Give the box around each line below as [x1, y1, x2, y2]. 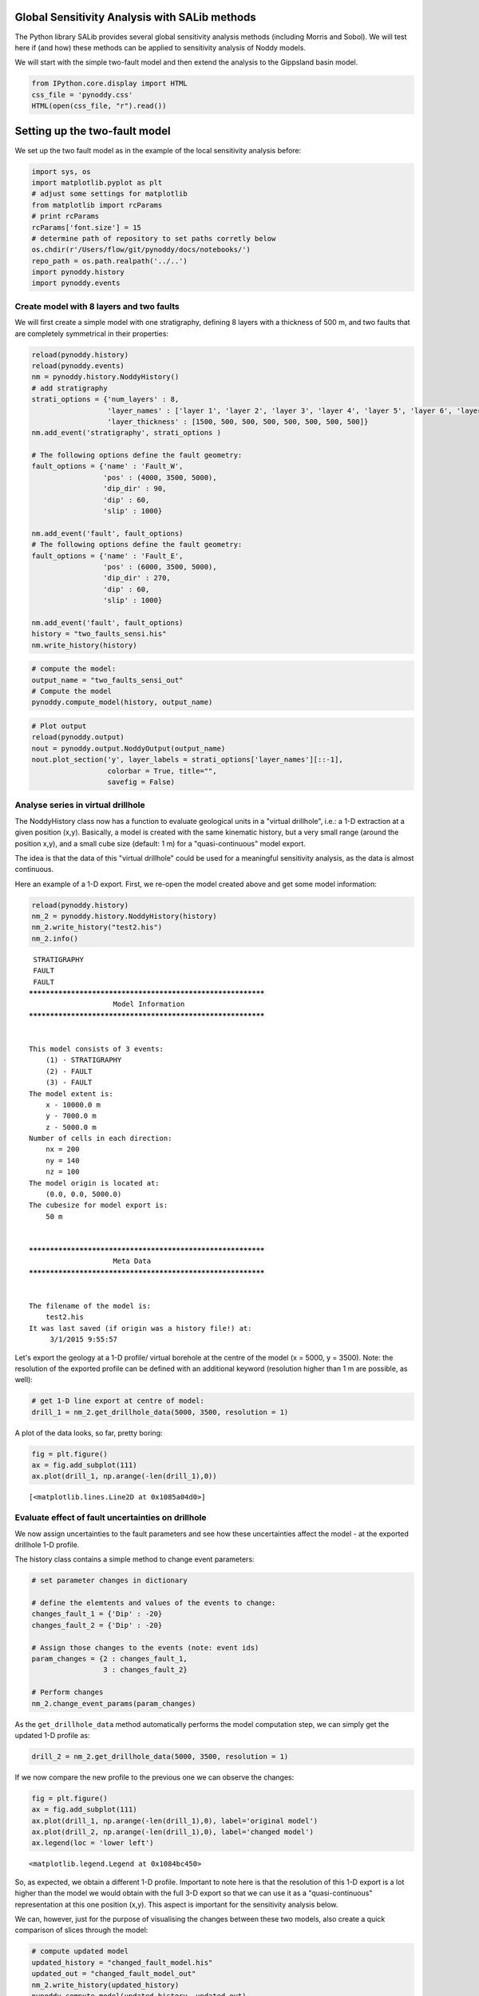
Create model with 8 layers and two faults [14, 300, 180, 311]
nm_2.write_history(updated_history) [31, 1980, 180, 1990]
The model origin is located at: [29, 1178, 160, 1187]
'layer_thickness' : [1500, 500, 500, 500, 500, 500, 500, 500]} [107, 417, 369, 426]
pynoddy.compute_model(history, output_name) [31, 698, 213, 707]
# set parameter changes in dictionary [31, 1576, 188, 1585]
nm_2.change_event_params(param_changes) [31, 1699, 196, 1708]
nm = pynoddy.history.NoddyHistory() [31, 372, 180, 382]
